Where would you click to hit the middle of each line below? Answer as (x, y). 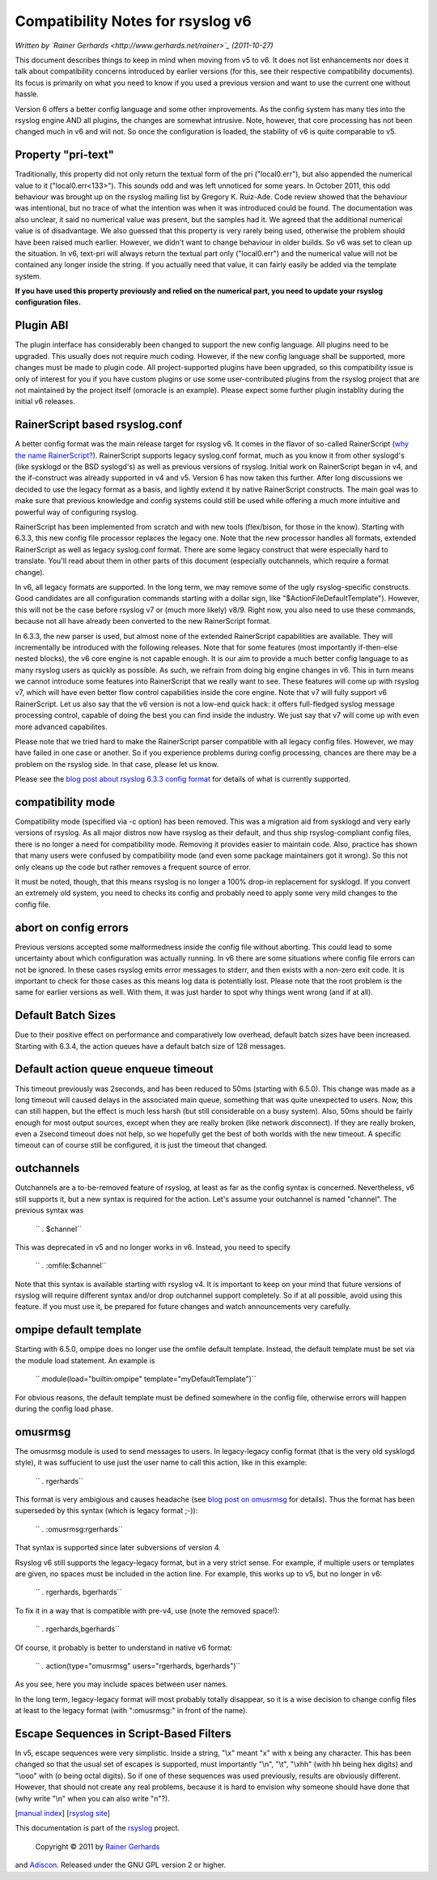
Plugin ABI (42, 325)
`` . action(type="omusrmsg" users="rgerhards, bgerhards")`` (138, 1665)
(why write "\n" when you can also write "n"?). (92, 1798)
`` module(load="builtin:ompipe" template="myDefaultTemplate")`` (146, 1379)
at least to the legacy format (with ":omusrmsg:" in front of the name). (132, 1711)
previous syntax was (49, 1210)
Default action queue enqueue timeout (114, 1069)
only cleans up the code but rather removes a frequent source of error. (133, 867)
